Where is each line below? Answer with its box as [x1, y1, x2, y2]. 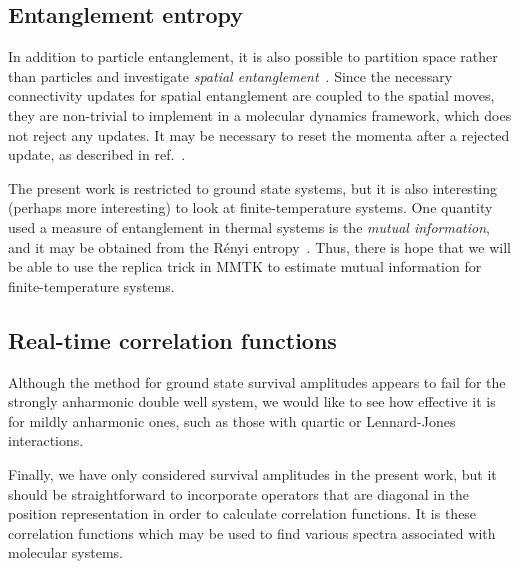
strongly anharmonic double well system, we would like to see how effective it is [8, 391, 496, 412]
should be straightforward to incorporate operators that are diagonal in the [8, 483, 470, 504]
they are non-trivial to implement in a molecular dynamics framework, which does [8, 104, 512, 125]
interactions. [8, 430, 84, 451]
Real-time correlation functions [8, 324, 337, 355]
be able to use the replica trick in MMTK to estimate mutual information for [8, 256, 482, 277]
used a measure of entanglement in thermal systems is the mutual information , [8, 216, 490, 237]
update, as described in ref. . [8, 144, 186, 165]
